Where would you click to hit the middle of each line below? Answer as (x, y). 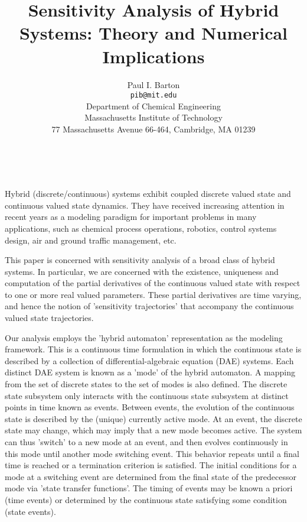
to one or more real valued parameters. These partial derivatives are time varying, (153, 294)
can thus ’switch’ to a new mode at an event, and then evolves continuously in (146, 442)
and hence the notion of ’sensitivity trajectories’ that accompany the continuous (149, 306)
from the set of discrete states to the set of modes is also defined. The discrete (146, 384)
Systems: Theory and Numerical (153, 33)
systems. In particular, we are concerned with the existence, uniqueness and (142, 271)
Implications (153, 56)
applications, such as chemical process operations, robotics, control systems (141, 228)
